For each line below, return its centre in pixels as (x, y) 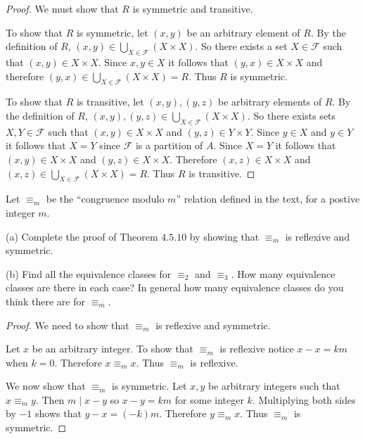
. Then (50, 399)
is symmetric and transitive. (193, 8)
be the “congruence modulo (105, 199)
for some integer (209, 399)
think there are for (45, 301)
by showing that (224, 236)
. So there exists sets (292, 115)
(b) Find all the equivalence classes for (89, 273)
